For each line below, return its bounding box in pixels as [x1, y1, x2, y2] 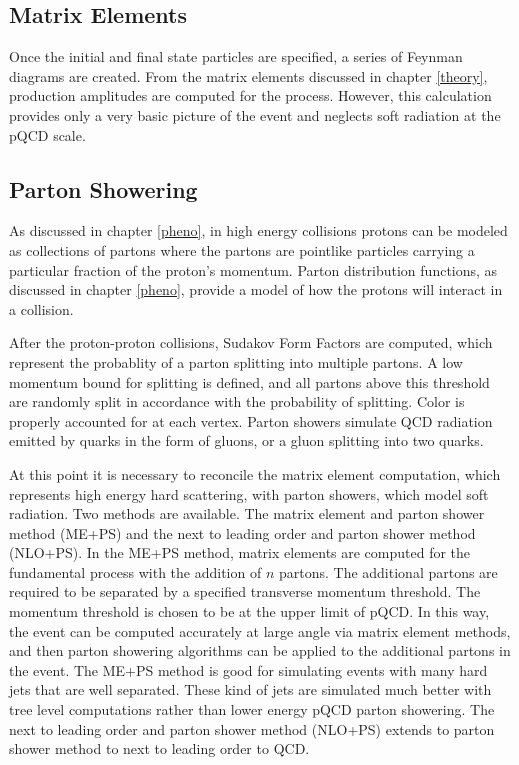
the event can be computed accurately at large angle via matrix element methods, [9, 620, 511, 641]
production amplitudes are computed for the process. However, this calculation [9, 85, 492, 106]
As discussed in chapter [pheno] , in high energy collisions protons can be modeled [9, 220, 508, 241]
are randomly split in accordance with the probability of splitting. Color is [9, 391, 465, 412]
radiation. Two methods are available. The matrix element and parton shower [9, 503, 485, 524]
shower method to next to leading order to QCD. [9, 738, 310, 759]
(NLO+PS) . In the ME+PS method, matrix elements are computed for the [9, 542, 471, 563]
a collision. [9, 298, 74, 319]
